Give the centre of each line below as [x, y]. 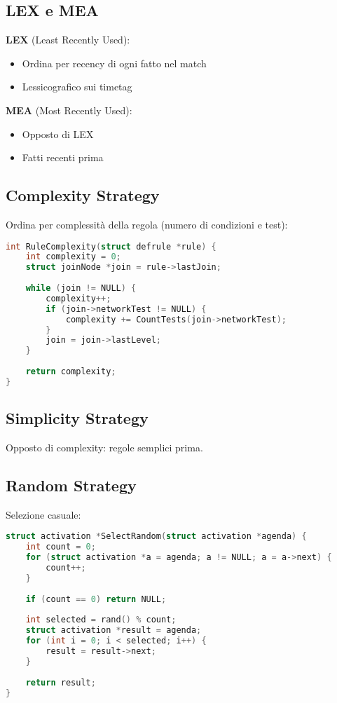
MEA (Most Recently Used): [69, 110]
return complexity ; [71, 372]
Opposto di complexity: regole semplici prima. [104, 448]
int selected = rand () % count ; [101, 620]
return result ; [61, 682]
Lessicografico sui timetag [77, 87]
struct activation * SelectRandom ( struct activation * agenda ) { [156, 537]
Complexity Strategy [83, 195]
